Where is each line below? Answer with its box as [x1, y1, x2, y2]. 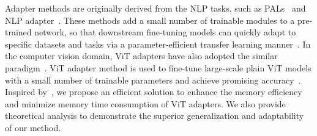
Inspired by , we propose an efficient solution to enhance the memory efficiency [5, 85, 302, 98]
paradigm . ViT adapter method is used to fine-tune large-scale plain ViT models [5, 61, 311, 74]
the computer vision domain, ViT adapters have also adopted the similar [5, 49, 278, 62]
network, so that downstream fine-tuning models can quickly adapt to [34, 26, 296, 38]
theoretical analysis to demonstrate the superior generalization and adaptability [5, 109, 304, 122]
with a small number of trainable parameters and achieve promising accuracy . [5, 73, 301, 86]
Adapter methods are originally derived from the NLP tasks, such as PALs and [5, 2, 306, 14]
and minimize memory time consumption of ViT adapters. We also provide [5, 97, 286, 110]
